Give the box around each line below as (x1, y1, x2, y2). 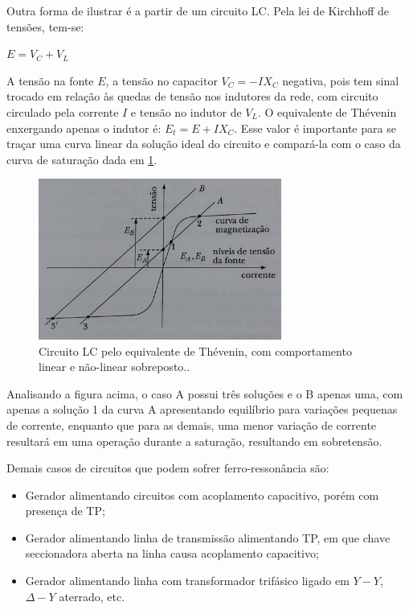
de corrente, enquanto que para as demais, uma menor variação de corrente (6, 416, 377, 433)
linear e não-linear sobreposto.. (39, 358, 190, 375)
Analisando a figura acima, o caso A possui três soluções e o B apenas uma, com (6, 385, 403, 402)
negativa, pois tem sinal (282, 72, 399, 89)
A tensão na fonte (6, 72, 94, 89)
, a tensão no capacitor (105, 72, 218, 89)
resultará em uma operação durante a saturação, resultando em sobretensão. (6, 432, 382, 449)
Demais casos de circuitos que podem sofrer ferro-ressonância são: (6, 460, 329, 476)
